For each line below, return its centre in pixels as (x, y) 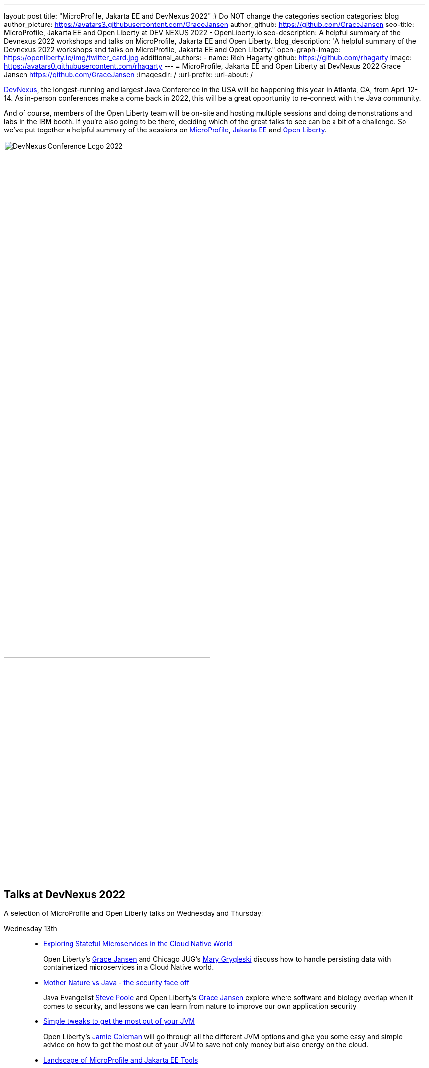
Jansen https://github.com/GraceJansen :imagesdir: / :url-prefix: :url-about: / (129, 74)
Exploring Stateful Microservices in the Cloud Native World (138, 944)
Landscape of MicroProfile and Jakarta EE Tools (121, 1060)
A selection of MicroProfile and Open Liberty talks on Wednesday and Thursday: (134, 913)
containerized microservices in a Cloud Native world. (129, 967)
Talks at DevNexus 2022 (65, 894)
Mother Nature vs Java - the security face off (116, 983)
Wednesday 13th (31, 929)
